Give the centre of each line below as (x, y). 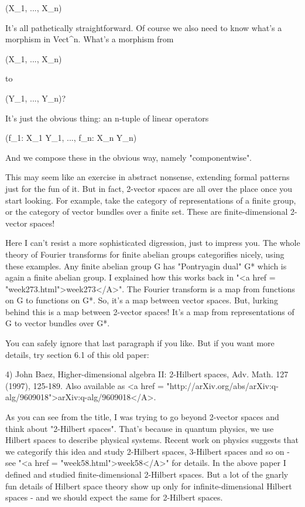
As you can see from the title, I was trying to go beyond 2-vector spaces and (142, 417)
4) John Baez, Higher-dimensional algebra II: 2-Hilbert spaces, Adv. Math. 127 (147, 374)
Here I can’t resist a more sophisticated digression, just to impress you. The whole (153, 243)
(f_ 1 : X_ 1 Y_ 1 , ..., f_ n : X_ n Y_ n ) (71, 138)
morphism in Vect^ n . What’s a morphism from (90, 39)
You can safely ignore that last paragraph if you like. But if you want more (140, 343)
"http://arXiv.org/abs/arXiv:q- (222, 385)
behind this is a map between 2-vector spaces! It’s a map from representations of (150, 311)
